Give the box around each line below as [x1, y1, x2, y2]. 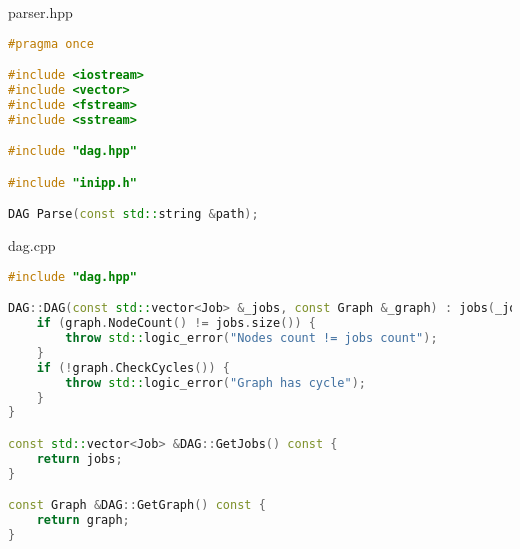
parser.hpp [8, 2, 73, 22]
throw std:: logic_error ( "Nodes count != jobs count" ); [65, 331, 438, 346]
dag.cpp [8, 235, 56, 256]
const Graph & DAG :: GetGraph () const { [8, 498, 266, 513]
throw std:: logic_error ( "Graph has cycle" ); [65, 375, 366, 390]
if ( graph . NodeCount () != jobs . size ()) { [36, 316, 316, 331]
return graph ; [36, 513, 130, 528]
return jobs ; [36, 451, 123, 466]
